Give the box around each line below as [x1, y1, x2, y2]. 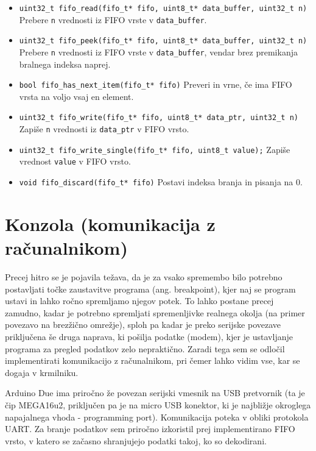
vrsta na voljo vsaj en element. [19, 90, 134, 102]
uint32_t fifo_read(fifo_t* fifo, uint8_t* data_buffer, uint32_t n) [19, 4, 307, 13]
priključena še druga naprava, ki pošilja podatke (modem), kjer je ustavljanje [5, 330, 293, 343]
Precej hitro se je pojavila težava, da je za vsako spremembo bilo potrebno [5, 271, 283, 283]
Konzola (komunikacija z [5, 211, 216, 236]
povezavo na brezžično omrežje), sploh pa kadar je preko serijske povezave [5, 318, 281, 331]
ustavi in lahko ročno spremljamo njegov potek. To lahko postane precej [5, 294, 274, 307]
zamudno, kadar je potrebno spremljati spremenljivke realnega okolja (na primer [5, 306, 305, 319]
